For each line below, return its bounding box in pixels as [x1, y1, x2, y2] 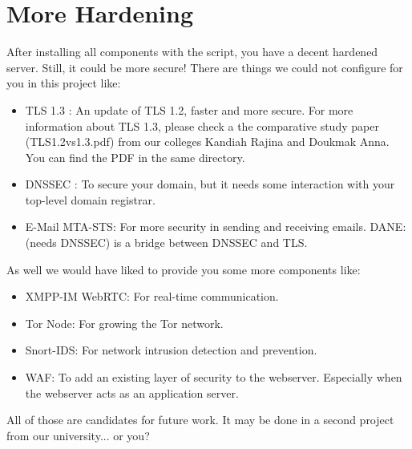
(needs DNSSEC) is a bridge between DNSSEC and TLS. [25, 234, 308, 251]
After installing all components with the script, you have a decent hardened [6, 43, 378, 60]
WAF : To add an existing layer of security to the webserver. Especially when [25, 369, 402, 386]
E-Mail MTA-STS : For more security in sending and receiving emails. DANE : [25, 218, 406, 235]
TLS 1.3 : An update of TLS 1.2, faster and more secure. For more [25, 101, 353, 118]
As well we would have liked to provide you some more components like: [6, 261, 361, 277]
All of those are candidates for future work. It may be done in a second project [6, 411, 394, 428]
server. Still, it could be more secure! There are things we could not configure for [6, 59, 403, 75]
